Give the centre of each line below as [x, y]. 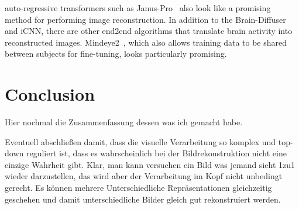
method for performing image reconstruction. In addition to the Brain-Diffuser [145, 19]
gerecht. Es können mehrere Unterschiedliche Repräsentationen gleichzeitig [138, 188]
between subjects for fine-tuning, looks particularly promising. [116, 54]
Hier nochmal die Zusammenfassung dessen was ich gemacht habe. [124, 122]
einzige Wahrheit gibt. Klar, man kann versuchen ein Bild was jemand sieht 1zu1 [150, 164]
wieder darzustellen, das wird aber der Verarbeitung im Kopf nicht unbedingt [144, 176]
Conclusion [50, 94]
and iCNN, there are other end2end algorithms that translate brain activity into [149, 31]
